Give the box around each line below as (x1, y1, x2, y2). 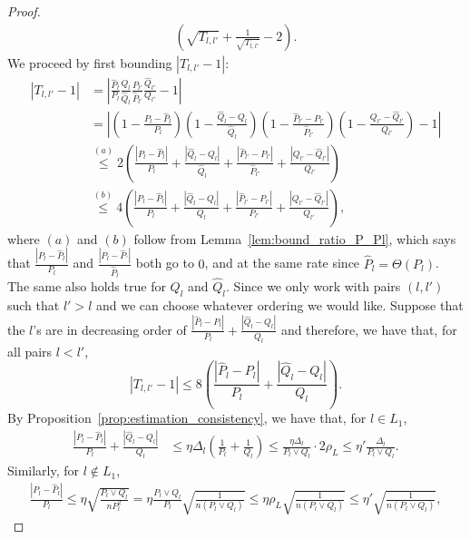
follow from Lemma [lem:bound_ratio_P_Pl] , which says (133, 229, 456, 248)
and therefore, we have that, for (280, 319, 457, 338)
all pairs (7, 341, 53, 360)
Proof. (7, 2, 41, 20)
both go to (135, 253, 194, 272)
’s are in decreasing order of (33, 319, 187, 338)
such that (7, 295, 60, 314)
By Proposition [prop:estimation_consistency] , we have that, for (7, 408, 367, 427)
